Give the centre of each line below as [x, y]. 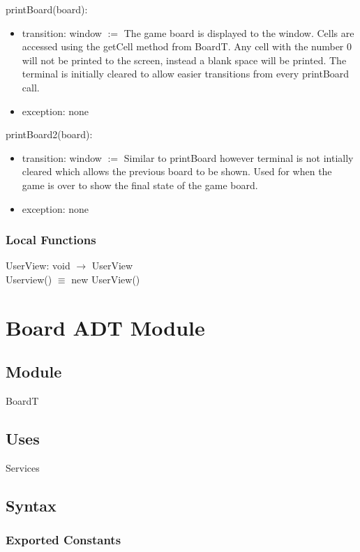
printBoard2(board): [49, 134]
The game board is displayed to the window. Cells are [239, 32]
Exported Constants [63, 540]
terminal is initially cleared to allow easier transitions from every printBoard [186, 74]
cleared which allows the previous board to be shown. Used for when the [177, 171]
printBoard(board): [47, 9]
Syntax [31, 505]
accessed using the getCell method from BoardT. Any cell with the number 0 [187, 46]
